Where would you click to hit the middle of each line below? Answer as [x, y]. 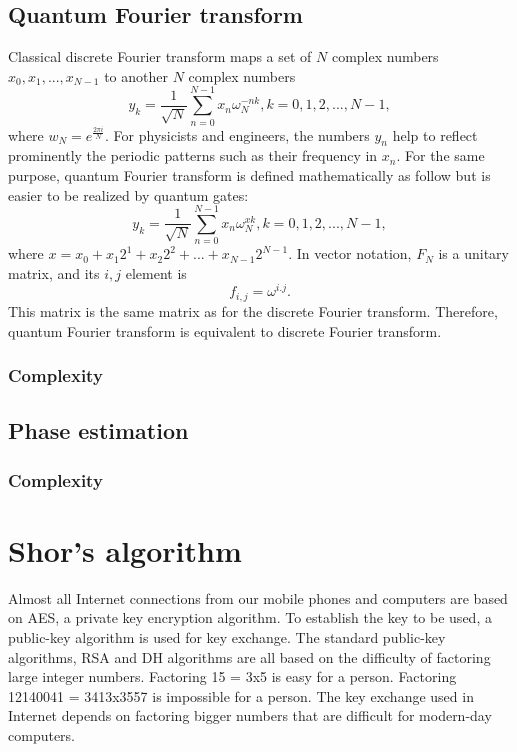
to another [136, 75]
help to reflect [435, 134]
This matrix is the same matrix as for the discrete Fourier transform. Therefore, [253, 310]
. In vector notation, [350, 253]
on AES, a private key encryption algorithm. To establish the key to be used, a [250, 617]
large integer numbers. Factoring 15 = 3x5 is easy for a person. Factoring [232, 676]
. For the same [440, 155]
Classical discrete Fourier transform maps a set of [160, 56]
